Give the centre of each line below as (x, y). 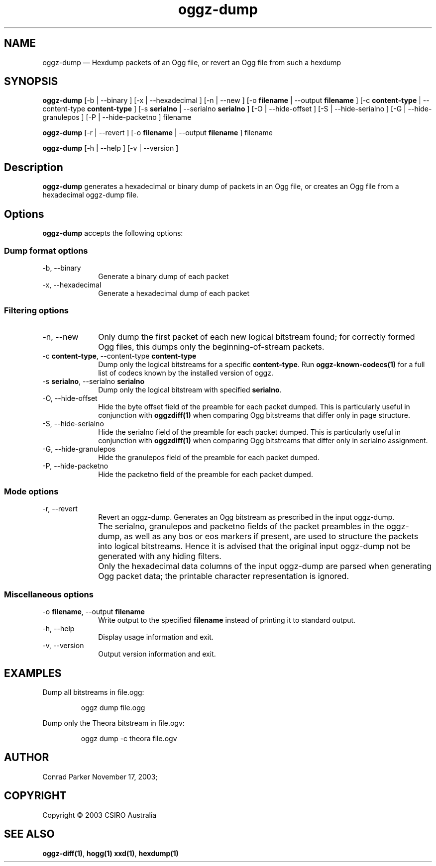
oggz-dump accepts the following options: (113, 233)
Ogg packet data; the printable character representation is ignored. (223, 576)
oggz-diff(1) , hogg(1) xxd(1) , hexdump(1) (110, 853)
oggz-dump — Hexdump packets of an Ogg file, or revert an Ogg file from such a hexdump (192, 62)
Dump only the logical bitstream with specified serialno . (190, 389)
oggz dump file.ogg (113, 707)
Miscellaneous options (49, 594)
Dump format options (46, 250)
